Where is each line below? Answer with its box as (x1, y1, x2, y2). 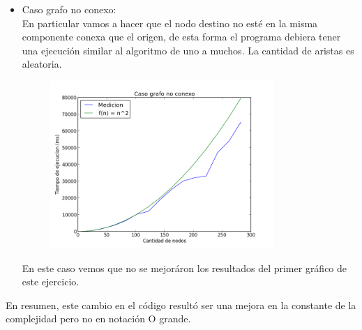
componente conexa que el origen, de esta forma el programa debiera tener (22, 29, 341, 44)
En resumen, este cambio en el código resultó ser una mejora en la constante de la (6, 297, 356, 312)
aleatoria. (22, 57, 62, 71)
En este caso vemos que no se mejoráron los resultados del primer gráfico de (22, 260, 347, 275)
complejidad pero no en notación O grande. (6, 311, 191, 326)
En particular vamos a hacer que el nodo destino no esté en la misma (22, 15, 318, 30)
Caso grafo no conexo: (22, 2, 116, 16)
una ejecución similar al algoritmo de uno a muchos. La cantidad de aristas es (22, 43, 354, 57)
